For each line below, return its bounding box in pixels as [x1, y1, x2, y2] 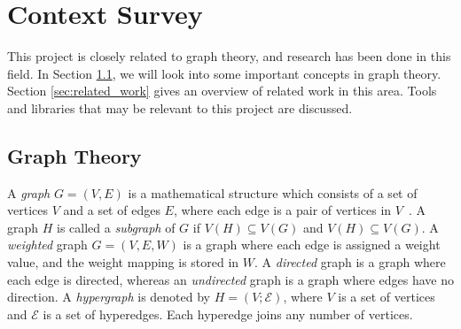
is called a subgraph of [57, 218, 176, 236]
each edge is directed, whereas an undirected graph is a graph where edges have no [7, 270, 454, 288]
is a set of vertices [338, 287, 435, 306]
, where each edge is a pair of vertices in [173, 201, 392, 219]
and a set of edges [63, 201, 160, 219]
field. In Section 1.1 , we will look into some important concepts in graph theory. [7, 64, 441, 82]
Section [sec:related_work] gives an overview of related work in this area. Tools [7, 81, 437, 100]
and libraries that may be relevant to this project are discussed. [7, 98, 353, 117]
